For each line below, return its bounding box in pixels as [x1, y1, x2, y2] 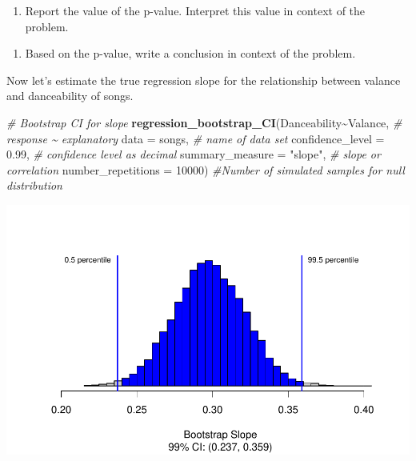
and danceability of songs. [6, 87, 134, 104]
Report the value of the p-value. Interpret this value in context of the [25, 2, 366, 18]
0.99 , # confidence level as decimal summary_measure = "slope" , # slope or [6, 146, 381, 162]
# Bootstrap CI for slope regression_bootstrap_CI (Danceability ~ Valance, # [6, 114, 402, 130]
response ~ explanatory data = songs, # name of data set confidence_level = [6, 130, 385, 146]
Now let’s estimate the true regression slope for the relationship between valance [6, 71, 401, 88]
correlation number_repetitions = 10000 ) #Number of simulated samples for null [6, 161, 405, 178]
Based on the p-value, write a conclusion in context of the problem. [25, 45, 356, 62]
